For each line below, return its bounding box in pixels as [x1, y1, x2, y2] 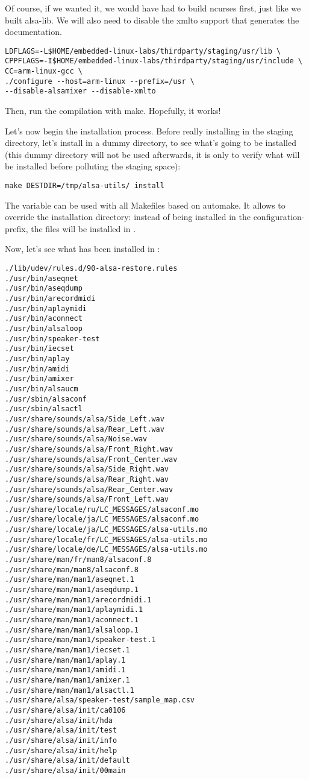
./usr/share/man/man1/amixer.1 [5, 675, 130, 684]
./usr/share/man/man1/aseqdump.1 [5, 585, 139, 594]
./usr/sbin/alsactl [5, 405, 83, 414]
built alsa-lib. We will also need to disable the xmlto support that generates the [5, 13, 299, 26]
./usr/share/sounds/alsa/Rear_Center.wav [5, 485, 173, 494]
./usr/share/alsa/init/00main [5, 766, 126, 775]
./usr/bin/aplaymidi [5, 304, 87, 313]
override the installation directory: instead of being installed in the [5, 210, 251, 223]
